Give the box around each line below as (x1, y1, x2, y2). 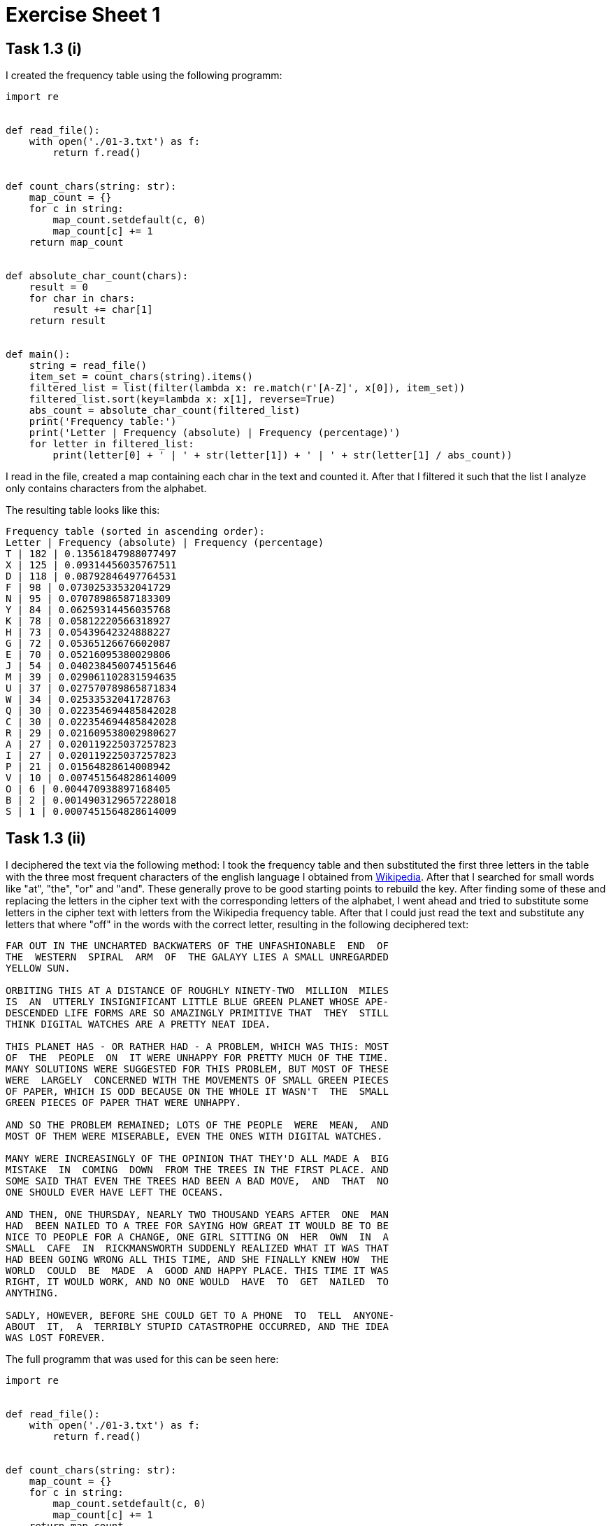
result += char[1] (52, 304, 153, 316)
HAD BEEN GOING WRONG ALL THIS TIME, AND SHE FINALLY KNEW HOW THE (6, 1254, 389, 1266)
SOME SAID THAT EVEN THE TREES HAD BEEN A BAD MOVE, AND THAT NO (6, 1175, 389, 1187)
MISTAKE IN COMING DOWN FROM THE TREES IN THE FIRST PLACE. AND (6, 1164, 389, 1176)
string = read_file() (29, 360, 148, 372)
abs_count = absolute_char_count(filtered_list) (29, 405, 301, 416)
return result (29, 315, 106, 327)
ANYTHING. (6, 1287, 59, 1299)
